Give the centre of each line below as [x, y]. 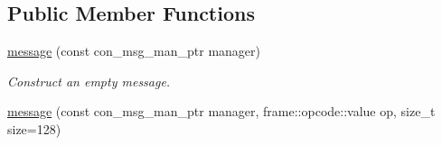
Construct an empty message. [89, 81]
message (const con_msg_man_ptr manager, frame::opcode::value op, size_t [221, 111]
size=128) [34, 128]
